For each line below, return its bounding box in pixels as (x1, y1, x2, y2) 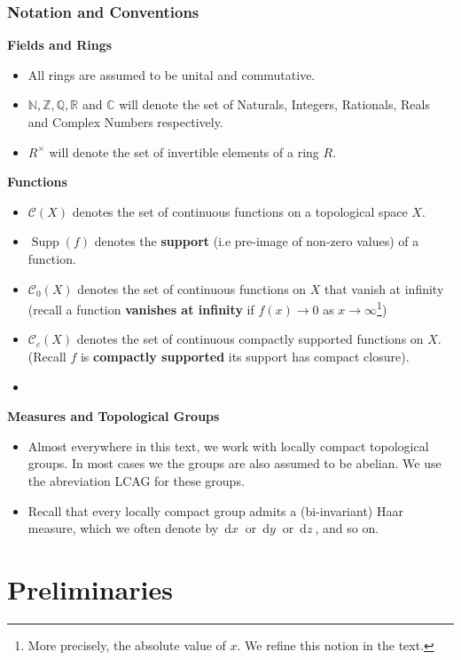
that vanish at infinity (324, 279, 444, 298)
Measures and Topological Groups (7, 407, 220, 425)
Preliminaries (7, 570, 173, 607)
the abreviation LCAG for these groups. (27, 471, 245, 489)
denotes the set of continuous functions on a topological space (72, 202, 408, 220)
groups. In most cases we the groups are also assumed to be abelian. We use (27, 454, 441, 473)
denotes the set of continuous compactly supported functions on (76, 330, 424, 348)
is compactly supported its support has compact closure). (80, 347, 410, 365)
